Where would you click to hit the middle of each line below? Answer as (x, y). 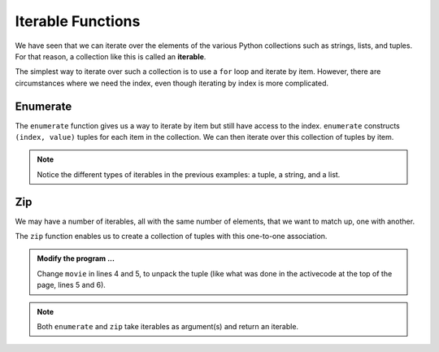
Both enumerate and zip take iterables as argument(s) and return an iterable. (168, 327)
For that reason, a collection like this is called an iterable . (111, 56)
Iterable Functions (78, 21)
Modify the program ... (76, 259)
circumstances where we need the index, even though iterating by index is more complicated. (172, 83)
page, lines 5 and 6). (71, 285)
